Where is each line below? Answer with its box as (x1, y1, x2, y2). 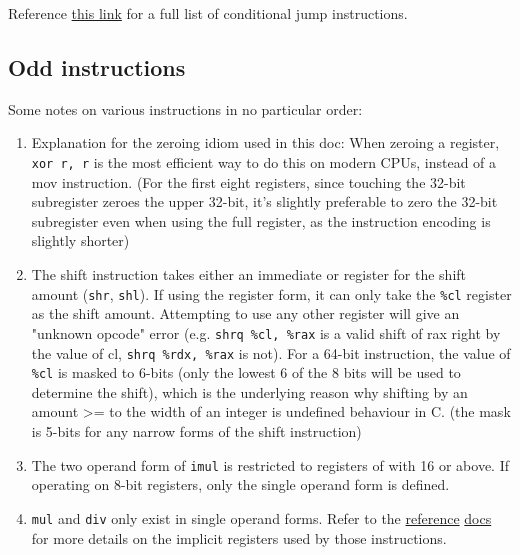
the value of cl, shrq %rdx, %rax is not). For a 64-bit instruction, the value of (31, 342, 511, 363)
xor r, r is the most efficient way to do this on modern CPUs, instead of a (31, 151, 497, 172)
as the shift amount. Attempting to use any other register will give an (31, 303, 460, 324)
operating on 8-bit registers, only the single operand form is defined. (31, 474, 450, 495)
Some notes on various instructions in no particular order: (8, 98, 363, 119)
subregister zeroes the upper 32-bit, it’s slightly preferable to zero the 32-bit (31, 191, 498, 212)
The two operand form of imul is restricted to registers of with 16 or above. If (31, 454, 509, 475)
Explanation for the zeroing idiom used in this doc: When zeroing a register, (31, 132, 500, 153)
